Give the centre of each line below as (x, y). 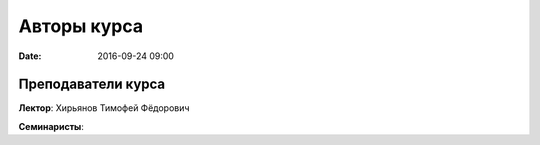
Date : (30, 56)
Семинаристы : (51, 126)
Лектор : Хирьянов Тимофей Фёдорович (104, 108)
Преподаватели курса (92, 84)
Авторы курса (81, 26)
